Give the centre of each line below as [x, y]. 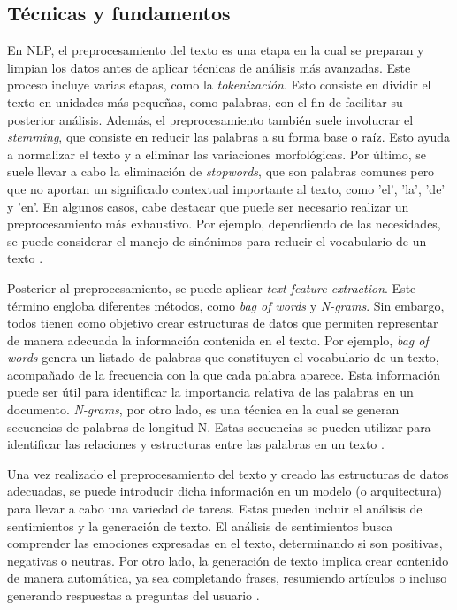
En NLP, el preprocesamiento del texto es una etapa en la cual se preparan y [216, 50]
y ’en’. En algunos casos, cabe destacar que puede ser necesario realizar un [208, 206]
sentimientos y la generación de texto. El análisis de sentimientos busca [200, 525]
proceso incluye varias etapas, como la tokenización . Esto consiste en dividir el [219, 85]
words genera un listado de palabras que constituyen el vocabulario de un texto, [223, 357]
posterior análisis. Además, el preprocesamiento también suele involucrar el [210, 119]
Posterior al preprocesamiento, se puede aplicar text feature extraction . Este [212, 287]
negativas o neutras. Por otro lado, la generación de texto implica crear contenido [228, 560]
